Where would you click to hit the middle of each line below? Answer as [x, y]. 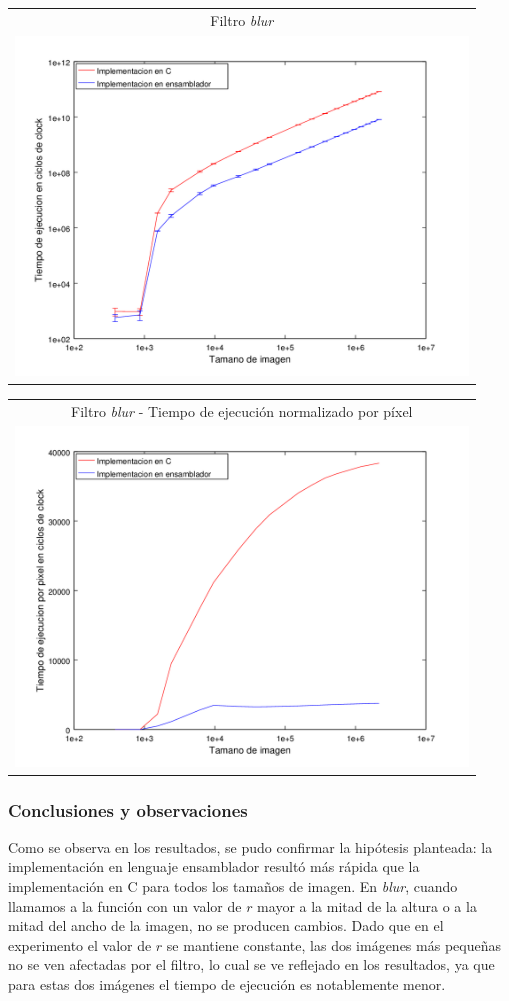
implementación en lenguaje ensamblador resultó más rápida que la [214, 866]
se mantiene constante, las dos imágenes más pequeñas [333, 944]
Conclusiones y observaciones [128, 809]
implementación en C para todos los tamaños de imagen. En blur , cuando [233, 886]
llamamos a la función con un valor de [125, 905]
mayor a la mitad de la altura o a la [367, 905]
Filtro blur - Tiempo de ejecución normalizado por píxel [242, 410]
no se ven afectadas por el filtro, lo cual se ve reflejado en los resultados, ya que [251, 964]
